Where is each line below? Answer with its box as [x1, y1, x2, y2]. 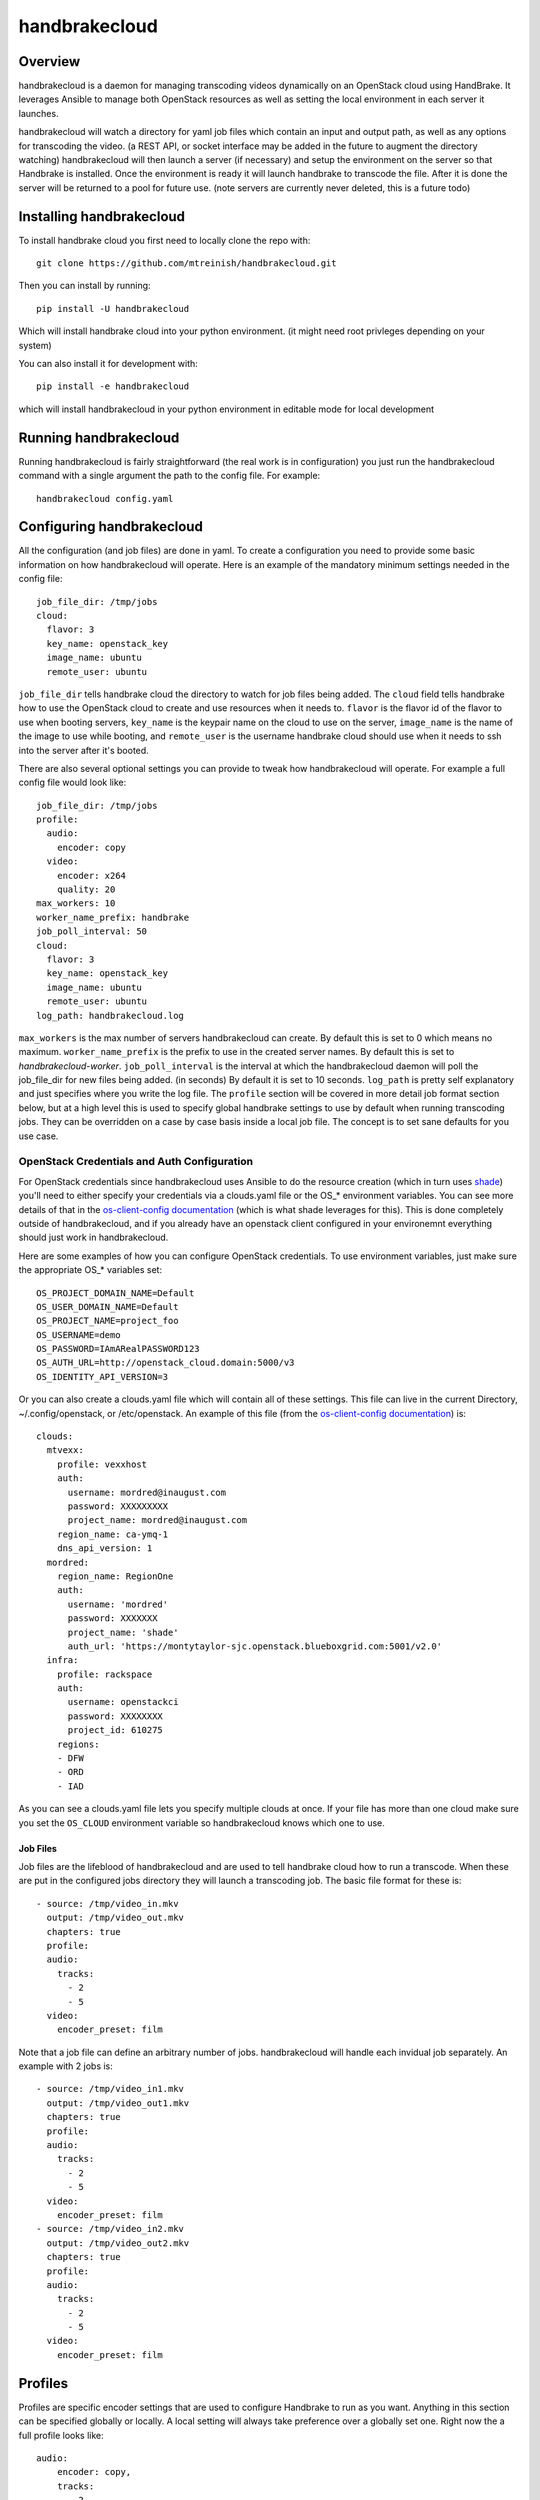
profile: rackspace [56, 1668, 153, 1680]
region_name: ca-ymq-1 [56, 1528, 169, 1540]
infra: [46, 1655, 79, 1666]
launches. [18, 107, 59, 119]
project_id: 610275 [67, 1725, 164, 1736]
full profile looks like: [18, 2429, 104, 2441]
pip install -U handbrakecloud [36, 303, 190, 314]
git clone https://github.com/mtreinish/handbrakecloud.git [36, 258, 337, 269]
